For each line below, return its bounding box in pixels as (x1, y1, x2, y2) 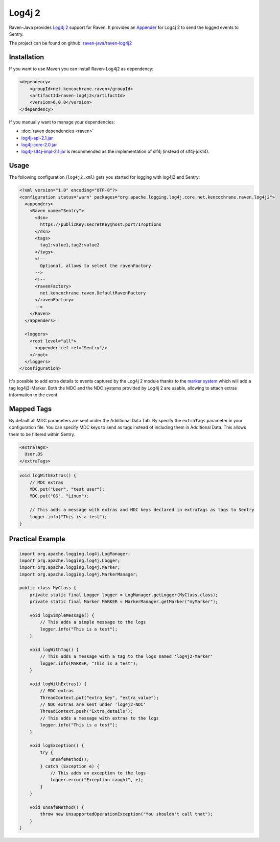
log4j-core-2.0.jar (21, 142, 57, 147)
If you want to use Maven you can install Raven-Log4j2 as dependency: (9, 66, 154, 72)
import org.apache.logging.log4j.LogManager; (19, 551, 131, 556)
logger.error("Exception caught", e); (50, 777, 144, 783)
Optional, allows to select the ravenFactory (40, 263, 151, 268)
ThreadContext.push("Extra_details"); (40, 708, 133, 714)
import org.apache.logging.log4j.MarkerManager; (19, 571, 139, 577)
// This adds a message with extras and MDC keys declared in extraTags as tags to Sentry (29, 507, 255, 513)
